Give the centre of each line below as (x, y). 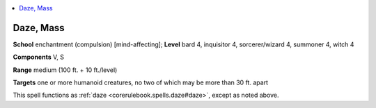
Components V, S (38, 57)
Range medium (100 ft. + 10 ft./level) (65, 70)
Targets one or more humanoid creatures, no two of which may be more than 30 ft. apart (140, 82)
